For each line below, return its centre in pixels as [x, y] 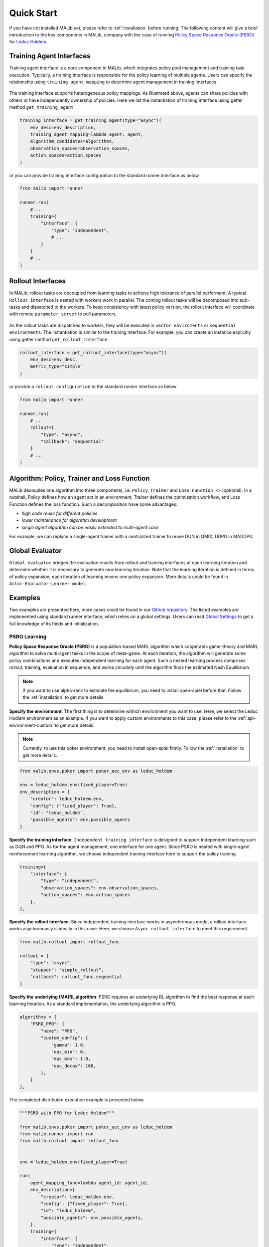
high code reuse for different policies [60, 513]
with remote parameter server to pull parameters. [63, 314]
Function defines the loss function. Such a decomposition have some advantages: [93, 504]
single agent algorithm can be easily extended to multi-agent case [90, 527]
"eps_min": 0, [68, 1052]
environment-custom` [31, 725]
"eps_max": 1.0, [71, 1059]
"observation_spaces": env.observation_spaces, [100, 888]
